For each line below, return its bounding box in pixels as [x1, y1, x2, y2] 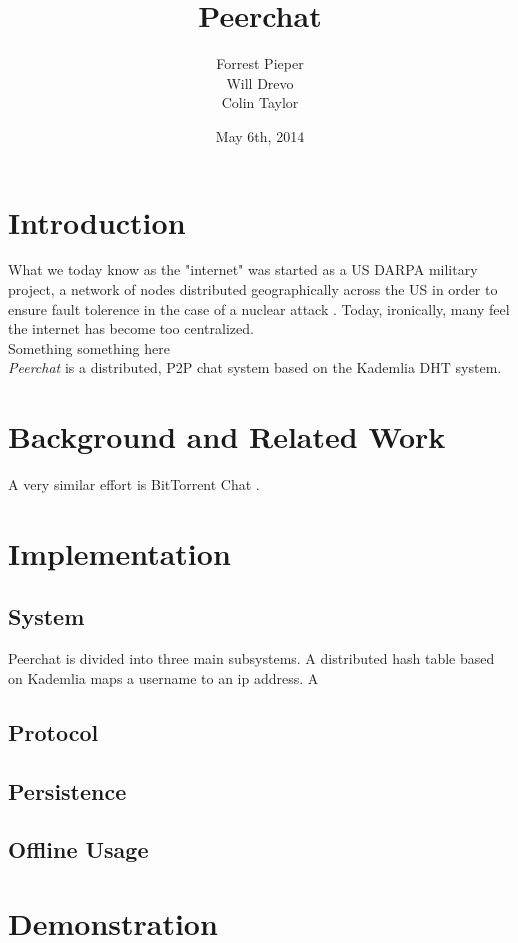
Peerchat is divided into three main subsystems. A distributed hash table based [8, 648, 495, 669]
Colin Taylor [221, 92, 299, 113]
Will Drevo [226, 72, 294, 93]
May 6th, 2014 [215, 125, 305, 146]
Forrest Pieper [216, 53, 304, 74]
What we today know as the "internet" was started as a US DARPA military [8, 259, 478, 280]
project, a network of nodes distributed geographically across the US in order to [8, 279, 498, 300]
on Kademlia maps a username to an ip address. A [8, 667, 319, 688]
